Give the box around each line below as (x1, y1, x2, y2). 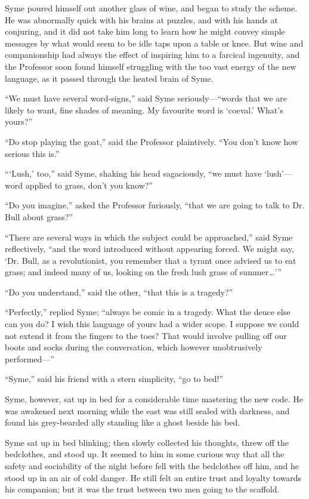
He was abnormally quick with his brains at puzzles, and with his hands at (5, 13, 278, 26)
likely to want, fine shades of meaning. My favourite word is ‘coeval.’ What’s (5, 103, 283, 116)
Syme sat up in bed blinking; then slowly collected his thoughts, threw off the (5, 436, 289, 448)
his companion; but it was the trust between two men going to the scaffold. (5, 483, 280, 495)
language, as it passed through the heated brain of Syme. (5, 72, 214, 84)
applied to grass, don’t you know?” (25, 178, 153, 191)
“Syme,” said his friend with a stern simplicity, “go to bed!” (5, 372, 223, 385)
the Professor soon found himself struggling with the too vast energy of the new (5, 60, 296, 72)
